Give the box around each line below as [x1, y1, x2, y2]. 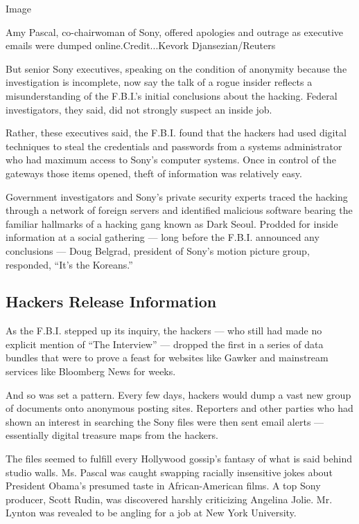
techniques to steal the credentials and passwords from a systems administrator [6, 138, 342, 153]
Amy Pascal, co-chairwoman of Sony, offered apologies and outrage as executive [6, 24, 344, 39]
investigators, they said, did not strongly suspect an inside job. [6, 102, 272, 116]
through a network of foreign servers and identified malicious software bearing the [6, 203, 353, 217]
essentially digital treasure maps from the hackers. [6, 428, 218, 442]
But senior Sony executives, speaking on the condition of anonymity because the [6, 61, 347, 75]
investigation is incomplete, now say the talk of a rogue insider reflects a [6, 75, 313, 89]
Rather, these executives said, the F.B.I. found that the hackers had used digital [6, 125, 347, 140]
